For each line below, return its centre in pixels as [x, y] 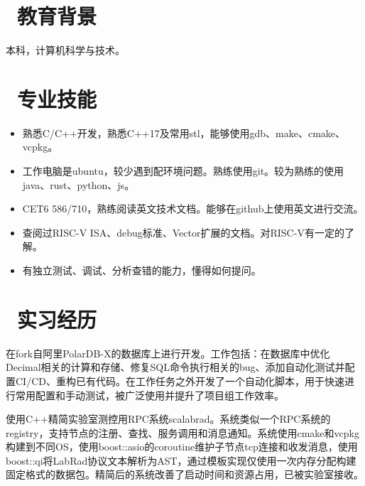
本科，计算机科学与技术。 [65, 50]
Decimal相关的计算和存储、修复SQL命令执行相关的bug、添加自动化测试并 [175, 367]
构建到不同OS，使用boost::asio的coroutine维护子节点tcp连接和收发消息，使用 [182, 447]
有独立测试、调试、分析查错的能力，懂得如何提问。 [142, 270]
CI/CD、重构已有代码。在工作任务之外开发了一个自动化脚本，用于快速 [180, 380]
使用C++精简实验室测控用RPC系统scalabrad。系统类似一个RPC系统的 [168, 419]
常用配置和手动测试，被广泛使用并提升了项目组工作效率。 [149, 395]
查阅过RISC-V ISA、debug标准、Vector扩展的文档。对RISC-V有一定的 [183, 232]
